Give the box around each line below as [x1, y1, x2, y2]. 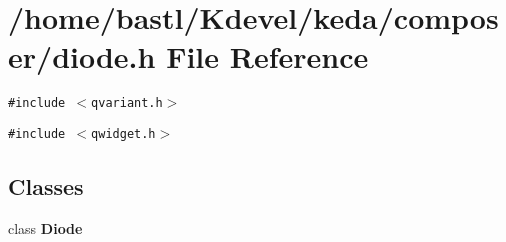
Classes [8, 171, 84, 202]
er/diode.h [8, 36, 156, 77]
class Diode [8, 217, 83, 238]
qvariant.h [91, 96, 163, 111]
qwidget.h [91, 126, 156, 141]
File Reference [166, 36, 369, 77]
